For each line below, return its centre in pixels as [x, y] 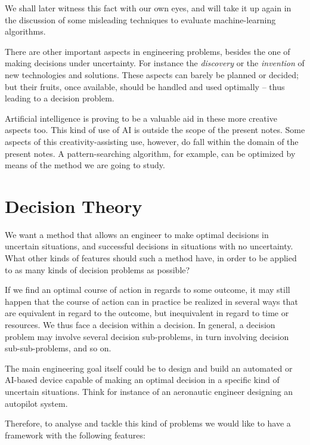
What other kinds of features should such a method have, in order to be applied [151, 258]
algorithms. [25, 31]
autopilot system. [36, 403]
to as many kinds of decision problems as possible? [97, 269]
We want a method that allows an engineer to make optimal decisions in [137, 234]
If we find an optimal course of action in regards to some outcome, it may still [148, 290]
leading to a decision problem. [60, 98]
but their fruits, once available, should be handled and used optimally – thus [145, 86]
